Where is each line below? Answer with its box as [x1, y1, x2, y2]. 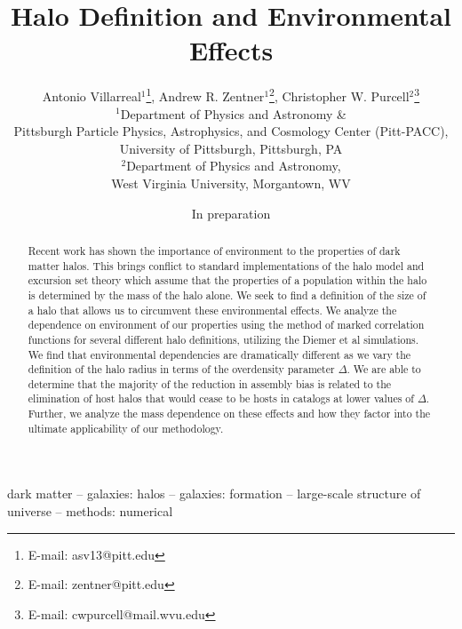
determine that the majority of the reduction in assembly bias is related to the [28, 376, 392, 391]
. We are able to [346, 362, 421, 377]
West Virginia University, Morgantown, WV [111, 173, 351, 192]
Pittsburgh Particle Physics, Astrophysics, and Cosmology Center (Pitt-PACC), [13, 122, 449, 140]
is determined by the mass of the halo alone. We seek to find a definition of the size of [28, 287, 426, 302]
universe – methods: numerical [7, 502, 173, 521]
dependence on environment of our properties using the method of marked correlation [28, 317, 425, 332]
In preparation [191, 203, 271, 222]
